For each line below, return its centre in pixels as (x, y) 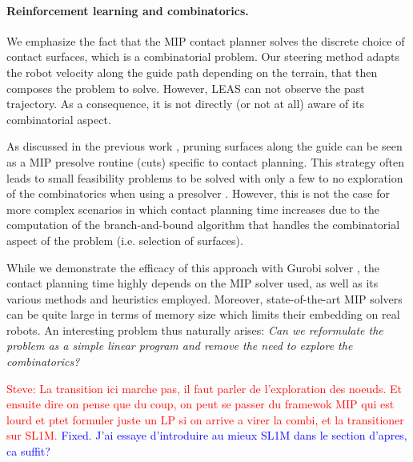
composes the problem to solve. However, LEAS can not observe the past (186, 88)
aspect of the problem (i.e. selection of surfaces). (125, 240)
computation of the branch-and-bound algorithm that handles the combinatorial (203, 225)
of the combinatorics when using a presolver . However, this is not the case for (198, 193)
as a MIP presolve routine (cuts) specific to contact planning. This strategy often (205, 161)
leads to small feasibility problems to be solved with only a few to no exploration (205, 177)
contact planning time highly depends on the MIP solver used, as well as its (192, 283)
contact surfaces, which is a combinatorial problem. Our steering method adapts (203, 56)
